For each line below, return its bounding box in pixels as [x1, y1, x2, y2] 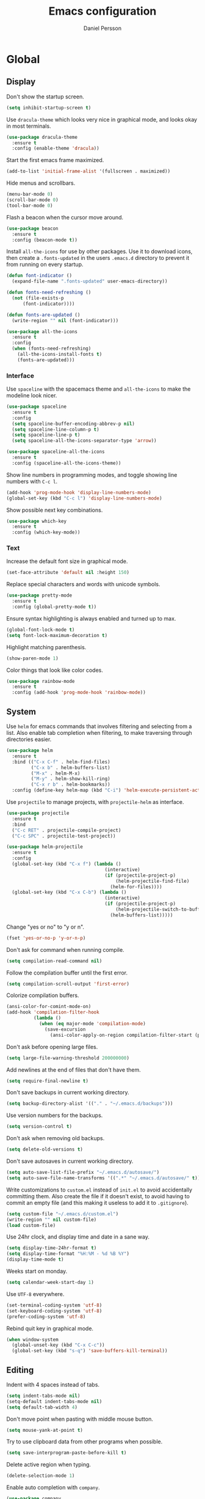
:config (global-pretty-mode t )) [12, 604, 97, 610]
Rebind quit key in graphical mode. [6, 1325, 93, 1332]
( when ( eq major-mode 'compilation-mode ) [38, 1021, 146, 1027]
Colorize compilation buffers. [6, 992, 79, 999]
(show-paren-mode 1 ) [6, 655, 59, 661]
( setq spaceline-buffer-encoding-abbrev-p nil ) [12, 421, 135, 427]
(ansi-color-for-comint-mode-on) [6, 1004, 92, 1010]
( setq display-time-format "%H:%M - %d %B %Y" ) [6, 1251, 130, 1257]
